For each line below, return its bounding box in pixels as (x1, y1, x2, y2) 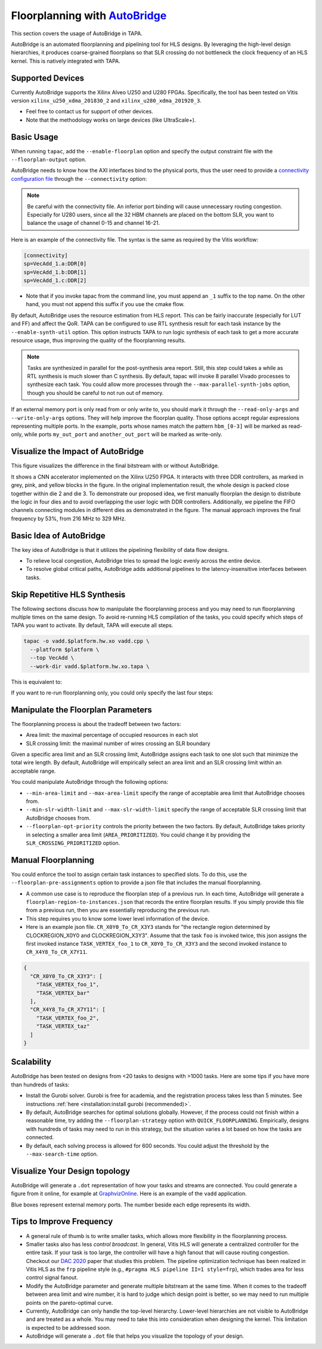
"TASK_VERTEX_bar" (36, 989, 90, 996)
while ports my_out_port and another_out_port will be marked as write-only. (24, 431, 223, 438)
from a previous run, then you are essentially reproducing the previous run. (26, 907, 210, 914)
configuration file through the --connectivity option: (11, 175, 147, 182)
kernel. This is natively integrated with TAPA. (11, 57, 120, 64)
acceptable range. (11, 767, 56, 774)
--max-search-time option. (26, 1150, 98, 1157)
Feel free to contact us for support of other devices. (26, 108, 153, 115)
